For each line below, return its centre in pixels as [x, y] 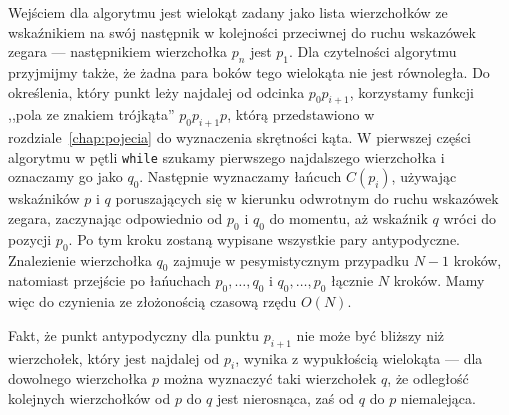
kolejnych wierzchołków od [89, 397]
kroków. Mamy [439, 280]
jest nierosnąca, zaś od [285, 397]
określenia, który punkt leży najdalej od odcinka [156, 91]
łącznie [352, 280]
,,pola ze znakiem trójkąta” [91, 114]
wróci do [470, 218]
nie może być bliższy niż [370, 334]
